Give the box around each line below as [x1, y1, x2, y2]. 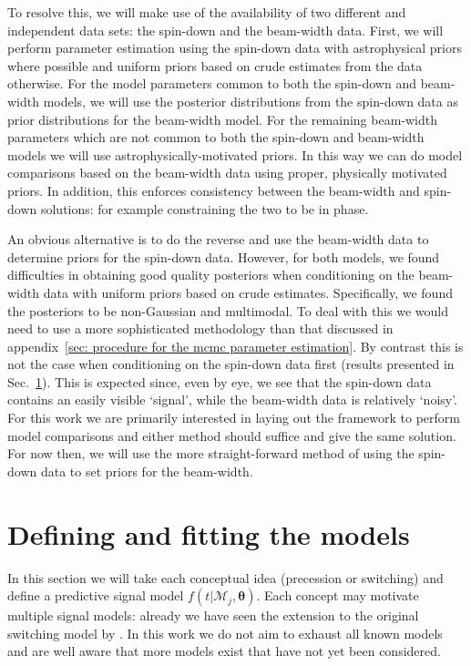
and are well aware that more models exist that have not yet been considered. [7, 641, 441, 661]
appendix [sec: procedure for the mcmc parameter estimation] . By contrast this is [7, 336, 464, 355]
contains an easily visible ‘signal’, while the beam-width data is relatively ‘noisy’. [7, 390, 458, 409]
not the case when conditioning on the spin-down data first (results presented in [7, 354, 455, 374]
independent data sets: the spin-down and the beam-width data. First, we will [7, 20, 444, 39]
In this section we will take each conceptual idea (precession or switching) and [7, 568, 444, 587]
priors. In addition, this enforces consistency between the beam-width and [7, 180, 420, 200]
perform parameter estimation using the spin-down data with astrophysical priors [7, 38, 462, 57]
